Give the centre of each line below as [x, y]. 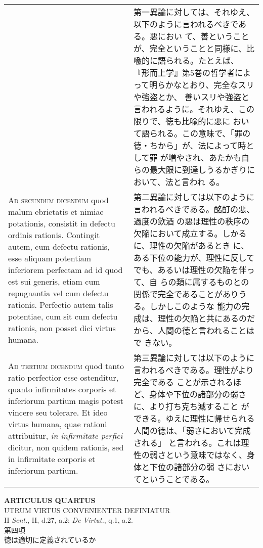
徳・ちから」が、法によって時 [190, 145]
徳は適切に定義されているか [50, 540]
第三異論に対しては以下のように [194, 358]
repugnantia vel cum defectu [58, 293]
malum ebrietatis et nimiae [56, 211]
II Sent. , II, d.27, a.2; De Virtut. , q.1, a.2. [69, 520]
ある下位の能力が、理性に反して [194, 258]
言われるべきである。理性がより [193, 370]
